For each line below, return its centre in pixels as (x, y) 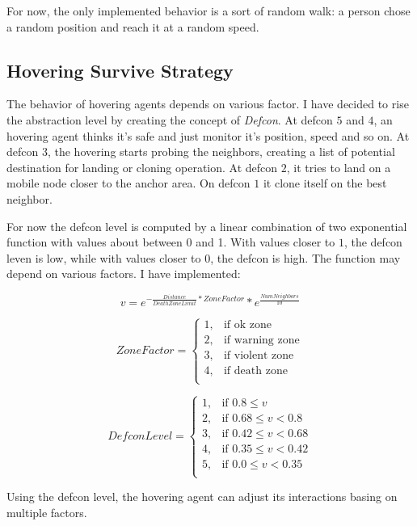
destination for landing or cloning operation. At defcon (142, 167)
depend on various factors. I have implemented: (124, 274)
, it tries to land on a (339, 167)
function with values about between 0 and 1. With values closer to (171, 242)
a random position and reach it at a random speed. (133, 26)
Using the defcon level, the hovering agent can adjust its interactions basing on (202, 497)
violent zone (264, 356)
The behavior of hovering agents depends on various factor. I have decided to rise (208, 104)
